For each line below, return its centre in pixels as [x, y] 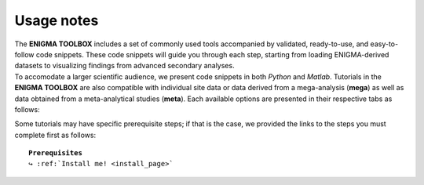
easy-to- [384, 44]
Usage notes [57, 20]
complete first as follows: [55, 135]
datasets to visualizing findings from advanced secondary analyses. [124, 66]
